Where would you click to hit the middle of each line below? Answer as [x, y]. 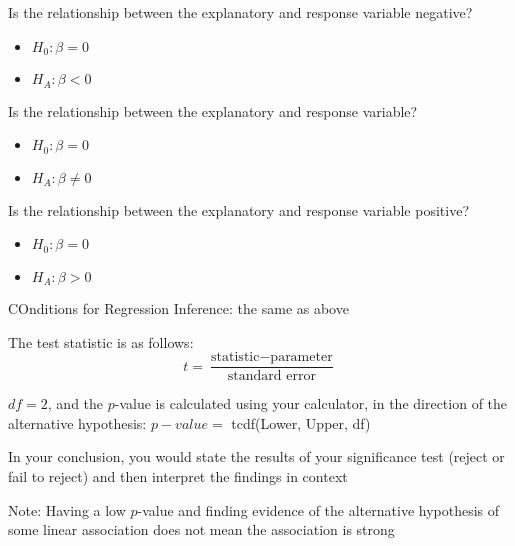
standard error [271, 376]
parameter [301, 357]
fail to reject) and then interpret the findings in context [178, 476]
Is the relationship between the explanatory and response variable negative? [240, 12]
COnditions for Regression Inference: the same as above [178, 308]
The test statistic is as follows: [101, 341]
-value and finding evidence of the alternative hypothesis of [318, 509]
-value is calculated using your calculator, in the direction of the [311, 403]
